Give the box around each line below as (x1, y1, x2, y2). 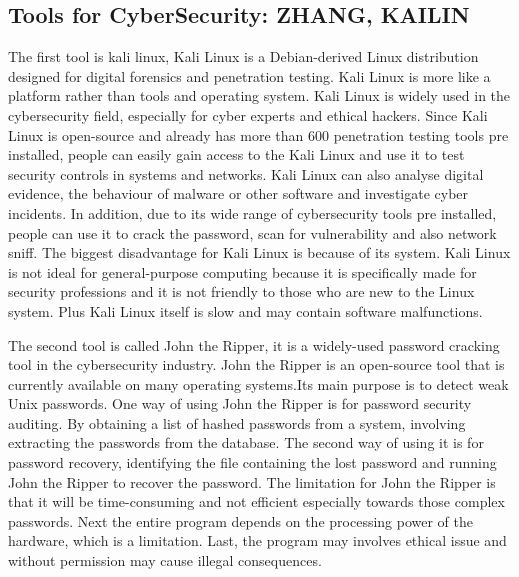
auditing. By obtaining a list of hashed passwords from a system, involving (8, 412, 466, 433)
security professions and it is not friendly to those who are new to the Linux (8, 281, 475, 302)
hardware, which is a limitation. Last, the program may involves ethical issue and (8, 530, 507, 551)
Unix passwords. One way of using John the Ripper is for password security (8, 393, 472, 414)
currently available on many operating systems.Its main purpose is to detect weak (8, 373, 509, 394)
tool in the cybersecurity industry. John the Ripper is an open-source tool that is (8, 354, 505, 375)
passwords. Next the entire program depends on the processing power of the (8, 510, 474, 531)
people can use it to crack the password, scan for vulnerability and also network (8, 222, 497, 243)
